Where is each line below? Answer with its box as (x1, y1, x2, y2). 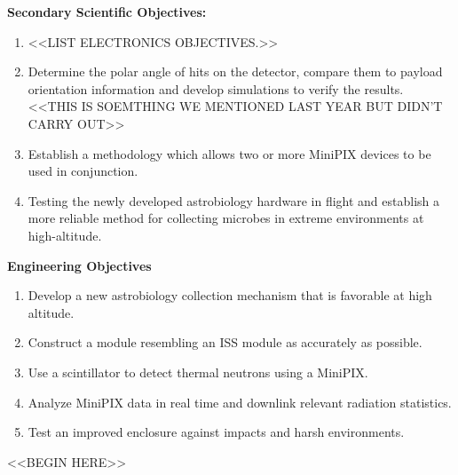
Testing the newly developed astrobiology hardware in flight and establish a (28, 191, 440, 210)
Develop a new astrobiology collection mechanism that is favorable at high (28, 286, 432, 305)
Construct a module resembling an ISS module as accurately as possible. (28, 333, 422, 352)
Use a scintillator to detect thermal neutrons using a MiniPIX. (28, 362, 368, 381)
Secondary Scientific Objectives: (7, 3, 207, 20)
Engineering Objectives (7, 256, 152, 274)
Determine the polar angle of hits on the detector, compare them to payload (28, 62, 443, 81)
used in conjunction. (28, 162, 138, 180)
